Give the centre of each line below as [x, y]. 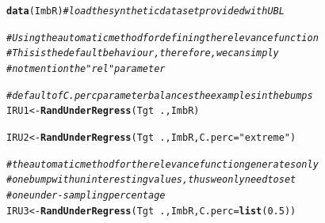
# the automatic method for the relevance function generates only [162, 164]
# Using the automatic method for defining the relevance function [162, 38]
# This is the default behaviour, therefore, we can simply [143, 53]
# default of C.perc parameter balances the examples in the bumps [160, 95]
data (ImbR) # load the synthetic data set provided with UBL [145, 11]
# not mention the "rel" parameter [86, 68]
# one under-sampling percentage [86, 195]
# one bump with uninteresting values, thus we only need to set [151, 180]
